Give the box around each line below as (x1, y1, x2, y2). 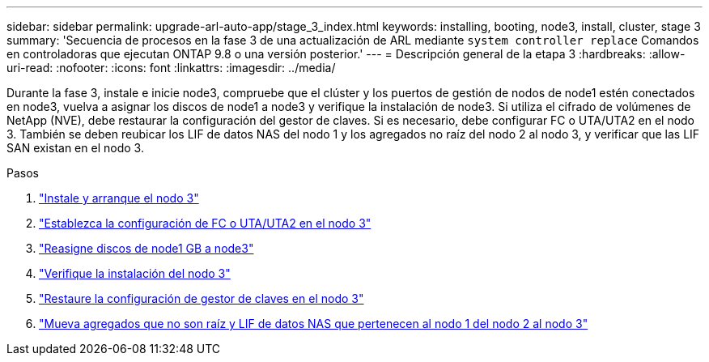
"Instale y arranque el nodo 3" (39, 191, 199, 205)
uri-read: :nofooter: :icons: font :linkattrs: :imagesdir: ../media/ (6, 61, 336, 75)
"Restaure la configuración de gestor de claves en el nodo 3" (39, 292, 364, 305)
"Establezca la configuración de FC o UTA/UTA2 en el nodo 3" (39, 216, 371, 230)
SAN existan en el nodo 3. (6, 141, 144, 155)
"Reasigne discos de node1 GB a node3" (39, 241, 254, 255)
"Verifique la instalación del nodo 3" (39, 266, 231, 280)
